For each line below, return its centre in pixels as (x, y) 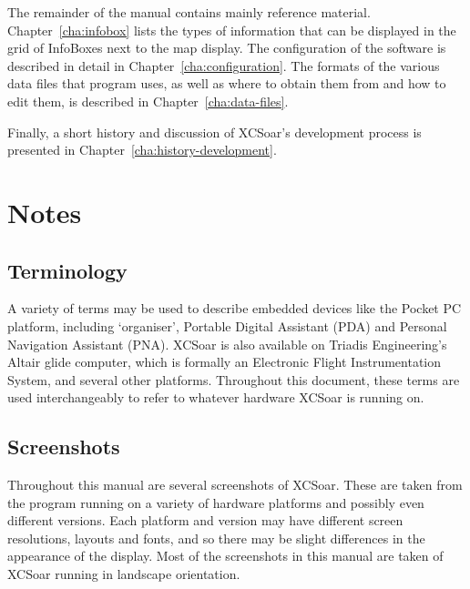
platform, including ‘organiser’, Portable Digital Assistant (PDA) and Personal (227, 325)
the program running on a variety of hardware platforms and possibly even (216, 502)
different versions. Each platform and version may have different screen (205, 520)
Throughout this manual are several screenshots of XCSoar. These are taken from (235, 485)
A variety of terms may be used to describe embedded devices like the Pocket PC (235, 308)
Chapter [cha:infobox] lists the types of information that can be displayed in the (232, 30)
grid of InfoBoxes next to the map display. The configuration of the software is (227, 48)
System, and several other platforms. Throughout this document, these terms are (234, 379)
